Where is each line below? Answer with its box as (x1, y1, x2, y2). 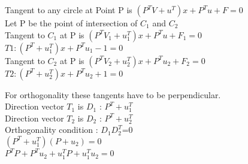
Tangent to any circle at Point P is (5, 4, 132, 16)
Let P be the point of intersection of (5, 17, 138, 29)
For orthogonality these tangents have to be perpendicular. (5, 88, 221, 101)
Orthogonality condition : (5, 123, 98, 136)
